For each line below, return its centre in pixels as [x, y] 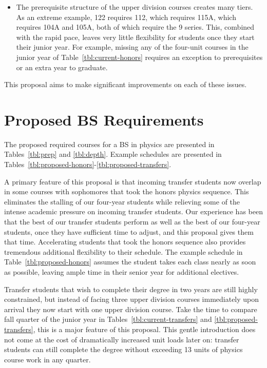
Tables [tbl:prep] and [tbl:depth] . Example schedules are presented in [113, 154]
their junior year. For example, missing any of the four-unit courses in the [132, 47]
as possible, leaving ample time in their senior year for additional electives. [122, 272]
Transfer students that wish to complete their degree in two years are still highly [131, 289]
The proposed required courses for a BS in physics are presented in [109, 144]
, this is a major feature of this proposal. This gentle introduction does [144, 329]
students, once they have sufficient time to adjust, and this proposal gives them [129, 231]
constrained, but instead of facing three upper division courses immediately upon [132, 299]
